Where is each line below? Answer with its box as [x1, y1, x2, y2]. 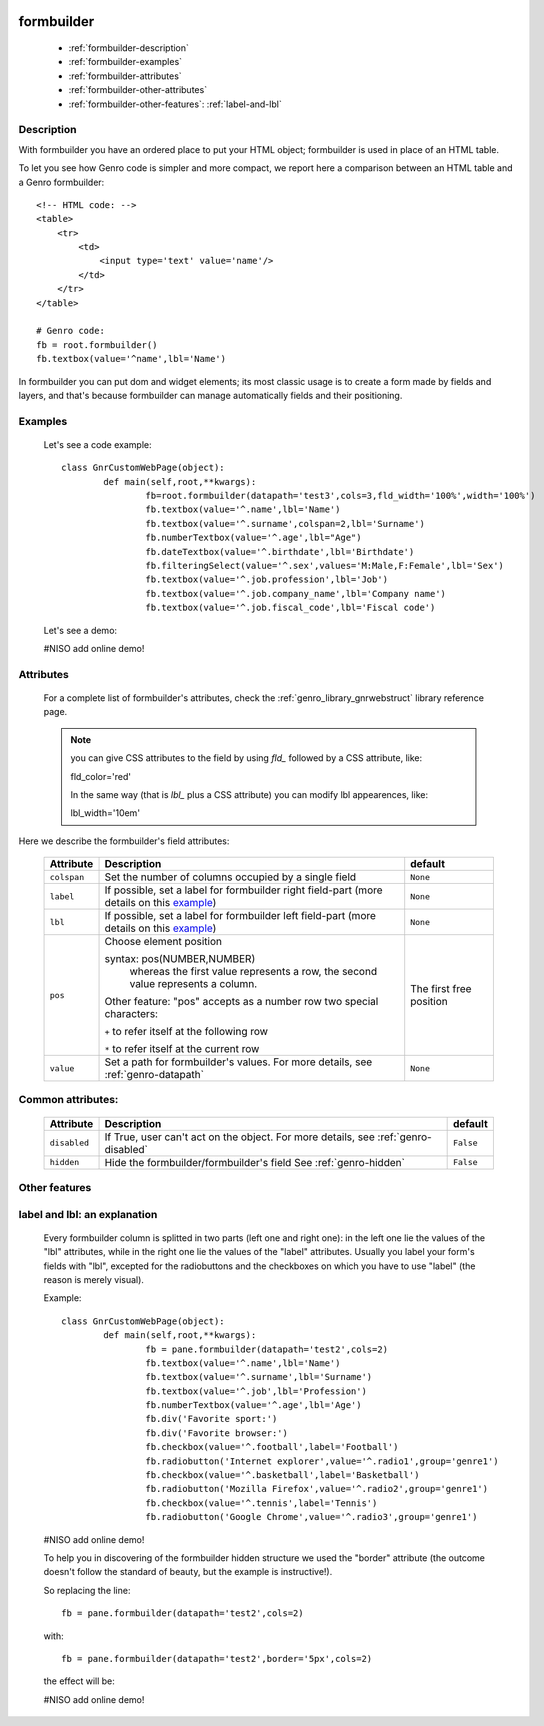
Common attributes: [18, 1093, 119, 1107]
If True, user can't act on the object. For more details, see [104, 1130, 375, 1144]
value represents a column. [129, 977, 258, 991]
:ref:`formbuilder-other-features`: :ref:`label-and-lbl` [68, 98, 282, 110]
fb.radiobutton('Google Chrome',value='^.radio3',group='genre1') [145, 1511, 478, 1523]
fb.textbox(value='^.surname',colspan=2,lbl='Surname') [145, 518, 425, 529]
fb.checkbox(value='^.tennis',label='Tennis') [145, 1497, 378, 1509]
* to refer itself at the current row [104, 1042, 260, 1056]
